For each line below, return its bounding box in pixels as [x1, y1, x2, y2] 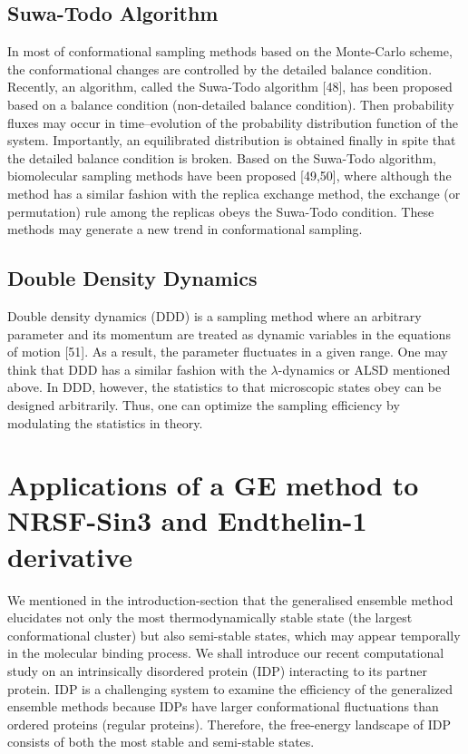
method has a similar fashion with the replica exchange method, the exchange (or [7, 183, 461, 202]
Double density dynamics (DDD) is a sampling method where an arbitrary [7, 306, 422, 325]
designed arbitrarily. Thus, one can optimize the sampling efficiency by [7, 395, 400, 414]
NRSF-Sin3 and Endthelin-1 [7, 502, 367, 539]
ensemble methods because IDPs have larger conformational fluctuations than [7, 697, 439, 716]
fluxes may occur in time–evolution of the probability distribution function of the [7, 113, 458, 132]
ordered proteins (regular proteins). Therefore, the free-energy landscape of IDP [7, 714, 452, 733]
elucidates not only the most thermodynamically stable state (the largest [7, 608, 413, 627]
